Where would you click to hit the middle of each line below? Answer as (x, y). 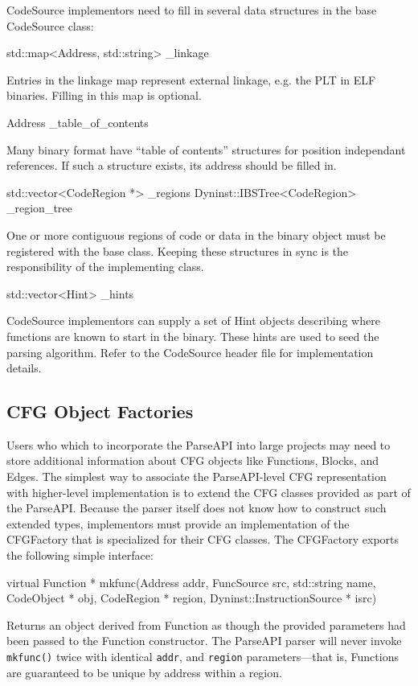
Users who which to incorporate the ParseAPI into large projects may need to (199, 444)
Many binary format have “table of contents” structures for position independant (206, 149)
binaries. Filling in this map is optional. (104, 95)
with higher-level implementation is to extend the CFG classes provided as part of (209, 492)
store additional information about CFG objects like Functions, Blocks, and (193, 460)
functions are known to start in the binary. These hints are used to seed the (193, 336)
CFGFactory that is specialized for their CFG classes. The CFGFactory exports (203, 539)
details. (24, 368)
